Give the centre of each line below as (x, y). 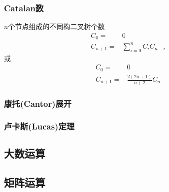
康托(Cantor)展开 (38, 103)
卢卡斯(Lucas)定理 (39, 126)
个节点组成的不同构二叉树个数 (56, 26)
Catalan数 (24, 8)
